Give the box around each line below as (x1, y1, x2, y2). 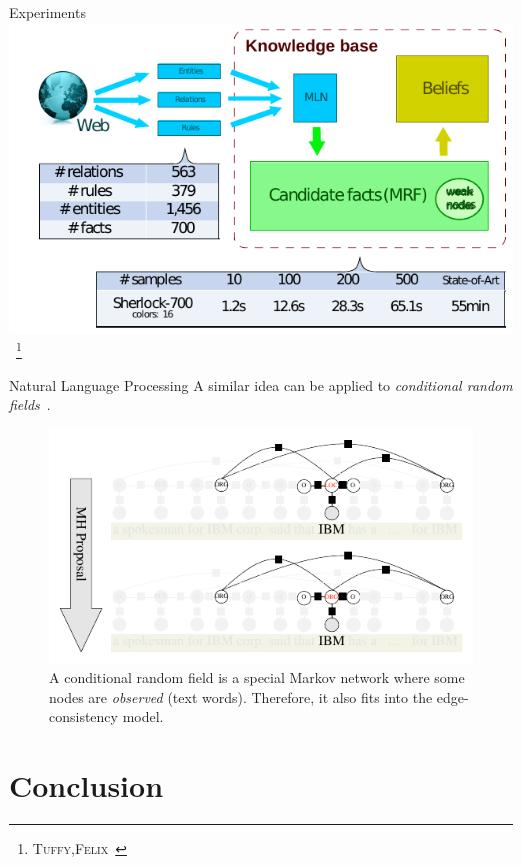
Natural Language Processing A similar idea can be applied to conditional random (9, 374, 513, 395)
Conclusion (9, 765, 164, 806)
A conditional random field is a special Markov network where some (49, 667, 465, 688)
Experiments (9, 2, 86, 22)
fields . (9, 394, 51, 415)
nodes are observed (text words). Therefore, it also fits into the (49, 686, 433, 707)
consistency (49, 706, 118, 727)
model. (122, 706, 164, 727)
